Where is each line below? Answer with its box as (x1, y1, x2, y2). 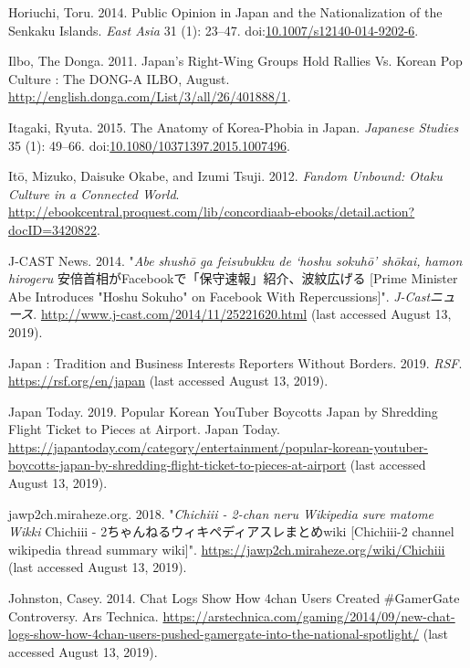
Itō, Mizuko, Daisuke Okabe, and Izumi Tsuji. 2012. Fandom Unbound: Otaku (8, 166, 443, 186)
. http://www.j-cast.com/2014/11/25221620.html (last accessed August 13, (33, 304, 452, 323)
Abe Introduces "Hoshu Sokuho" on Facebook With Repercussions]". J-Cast (8, 286, 431, 305)
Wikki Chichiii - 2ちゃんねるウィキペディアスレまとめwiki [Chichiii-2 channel (8, 522, 454, 541)
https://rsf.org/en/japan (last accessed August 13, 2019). (8, 371, 329, 390)
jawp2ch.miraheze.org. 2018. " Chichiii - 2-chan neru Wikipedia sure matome (8, 504, 434, 523)
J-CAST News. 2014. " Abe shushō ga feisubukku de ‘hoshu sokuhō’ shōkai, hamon (8, 250, 463, 270)
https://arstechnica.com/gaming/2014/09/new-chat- (162, 606, 455, 625)
